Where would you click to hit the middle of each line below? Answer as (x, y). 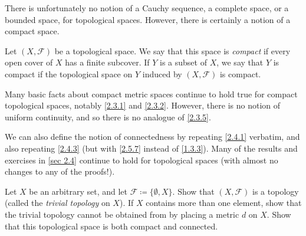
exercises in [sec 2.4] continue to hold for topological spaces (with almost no (142, 160)
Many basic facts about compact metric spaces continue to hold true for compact (151, 94)
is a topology (276, 191)
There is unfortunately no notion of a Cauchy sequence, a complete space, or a (147, 8)
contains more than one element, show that (224, 203)
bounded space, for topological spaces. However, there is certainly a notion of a (148, 19)
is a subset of (183, 62)
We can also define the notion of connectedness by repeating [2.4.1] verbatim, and (152, 137)
